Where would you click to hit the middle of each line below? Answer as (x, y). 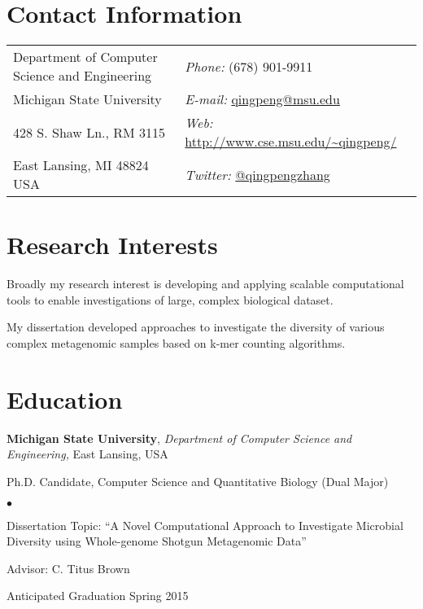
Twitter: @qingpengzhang (257, 174)
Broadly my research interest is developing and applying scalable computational (205, 284)
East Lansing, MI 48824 (81, 165)
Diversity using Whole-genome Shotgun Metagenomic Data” (157, 541)
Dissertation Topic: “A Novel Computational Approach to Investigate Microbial (205, 525)
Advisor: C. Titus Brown (68, 568)
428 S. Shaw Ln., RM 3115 (89, 132)
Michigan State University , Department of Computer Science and (179, 438)
